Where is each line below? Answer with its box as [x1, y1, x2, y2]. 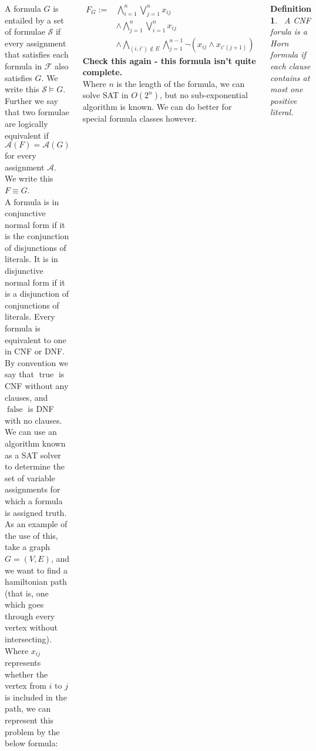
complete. [82, 66, 123, 78]
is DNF [28, 403, 54, 415]
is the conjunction [5, 230, 69, 242]
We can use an [5, 425, 57, 438]
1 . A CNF [270, 14, 311, 26]
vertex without [5, 621, 58, 633]
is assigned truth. [5, 506, 67, 518]
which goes [5, 598, 44, 611]
